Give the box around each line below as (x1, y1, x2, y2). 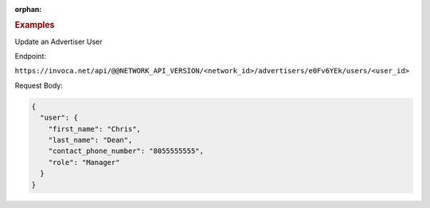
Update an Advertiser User (14, 37, 103, 46)
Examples (14, 20, 55, 31)
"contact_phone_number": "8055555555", (48, 147, 205, 155)
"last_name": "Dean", (48, 135, 133, 144)
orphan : (14, 5, 42, 14)
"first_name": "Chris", (48, 124, 141, 133)
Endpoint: (14, 52, 47, 61)
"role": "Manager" (48, 158, 120, 167)
